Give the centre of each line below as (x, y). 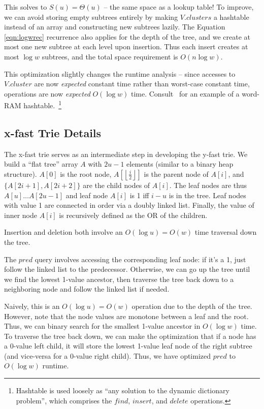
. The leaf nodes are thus (208, 185)
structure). (21, 174)
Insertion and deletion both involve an (63, 232)
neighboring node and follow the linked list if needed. (87, 289)
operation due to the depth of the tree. (192, 306)
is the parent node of (176, 174)
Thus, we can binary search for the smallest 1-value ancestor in (102, 326)
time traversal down (226, 232)
